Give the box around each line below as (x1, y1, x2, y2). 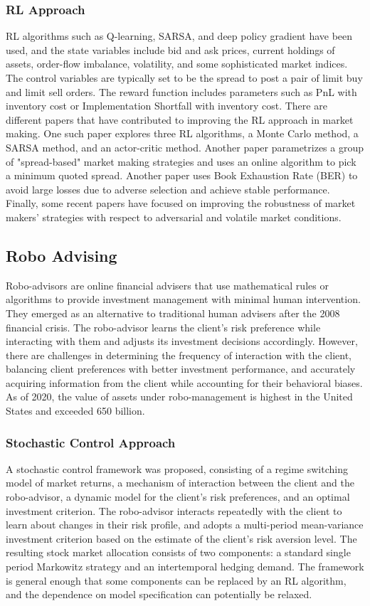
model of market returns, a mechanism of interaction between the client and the (6, 475, 354, 490)
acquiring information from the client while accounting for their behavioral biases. (6, 375, 363, 390)
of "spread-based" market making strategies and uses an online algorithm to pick (6, 154, 356, 169)
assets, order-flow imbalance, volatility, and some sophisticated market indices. (6, 56, 348, 71)
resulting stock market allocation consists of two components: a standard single (6, 545, 351, 560)
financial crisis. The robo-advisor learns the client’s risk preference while (6, 319, 321, 334)
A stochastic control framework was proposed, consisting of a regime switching (6, 461, 348, 476)
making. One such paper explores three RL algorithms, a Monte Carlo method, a (6, 126, 359, 141)
